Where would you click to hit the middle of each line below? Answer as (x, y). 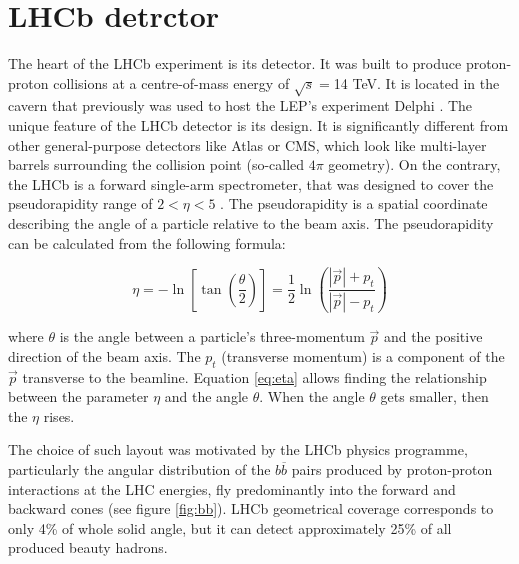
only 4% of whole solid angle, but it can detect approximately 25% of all (230, 527)
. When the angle (312, 396)
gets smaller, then (434, 396)
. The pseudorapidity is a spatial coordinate (354, 203)
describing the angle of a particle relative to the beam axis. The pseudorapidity (251, 223)
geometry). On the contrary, (414, 164)
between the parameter (78, 396)
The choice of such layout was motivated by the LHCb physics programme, (238, 449)
